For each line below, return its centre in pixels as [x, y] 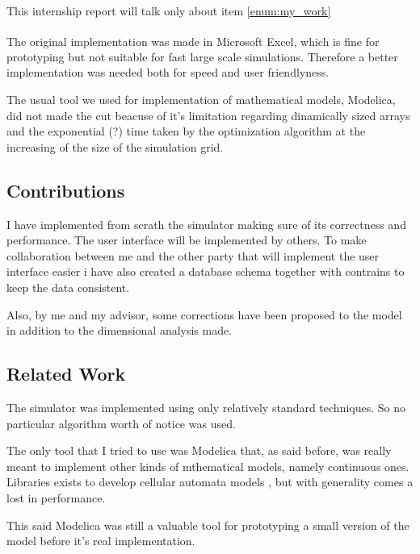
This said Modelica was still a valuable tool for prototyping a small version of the [208, 525]
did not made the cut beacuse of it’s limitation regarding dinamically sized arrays [208, 115]
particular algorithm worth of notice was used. [121, 423]
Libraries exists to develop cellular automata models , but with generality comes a [210, 482]
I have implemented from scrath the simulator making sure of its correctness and [206, 224]
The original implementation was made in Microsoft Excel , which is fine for [193, 41]
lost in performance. [56, 497]
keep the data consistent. [68, 287]
